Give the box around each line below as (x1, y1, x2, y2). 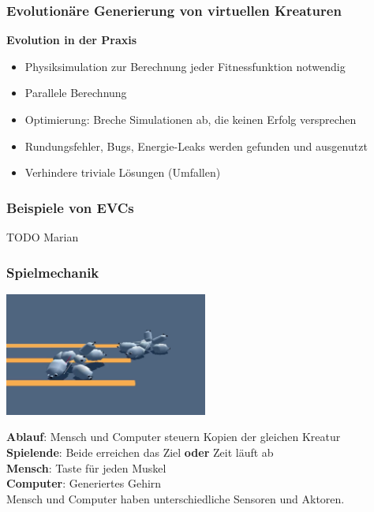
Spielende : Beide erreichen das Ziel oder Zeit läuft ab (6, 444, 274, 461)
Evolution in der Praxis (6, 32, 137, 48)
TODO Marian (6, 229, 79, 245)
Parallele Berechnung (24, 84, 127, 101)
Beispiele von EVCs (6, 197, 134, 217)
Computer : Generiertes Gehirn (6, 475, 162, 491)
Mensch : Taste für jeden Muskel (6, 459, 166, 476)
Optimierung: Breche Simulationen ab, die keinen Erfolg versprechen (24, 111, 357, 127)
